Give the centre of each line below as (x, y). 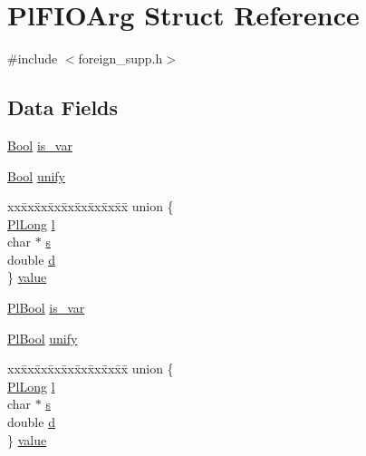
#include (33, 58)
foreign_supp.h (120, 58)
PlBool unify (43, 338)
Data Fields (63, 107)
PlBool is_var (46, 308)
